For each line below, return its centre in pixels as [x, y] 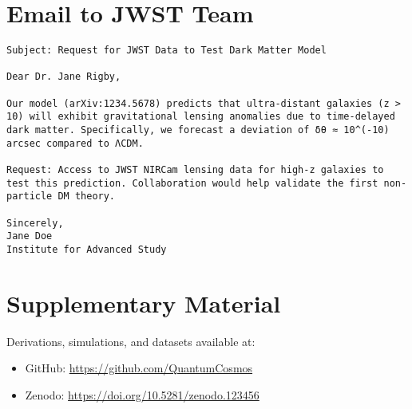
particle [30, 197]
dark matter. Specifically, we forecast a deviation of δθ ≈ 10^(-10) [198, 130]
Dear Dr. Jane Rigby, [64, 77]
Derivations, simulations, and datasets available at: [131, 341]
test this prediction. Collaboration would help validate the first [192, 183]
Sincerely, [35, 223]
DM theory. [87, 197]
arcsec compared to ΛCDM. [75, 143]
